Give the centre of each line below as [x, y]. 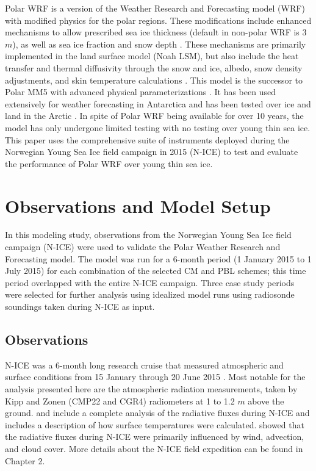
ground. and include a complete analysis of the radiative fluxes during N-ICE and [157, 413]
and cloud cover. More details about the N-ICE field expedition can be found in [154, 448]
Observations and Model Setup [138, 205]
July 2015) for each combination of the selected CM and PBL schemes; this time [156, 271]
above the [266, 401]
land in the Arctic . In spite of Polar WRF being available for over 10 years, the [154, 116]
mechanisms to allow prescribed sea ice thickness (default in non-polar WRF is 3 [156, 32]
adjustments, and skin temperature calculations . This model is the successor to [154, 80]
